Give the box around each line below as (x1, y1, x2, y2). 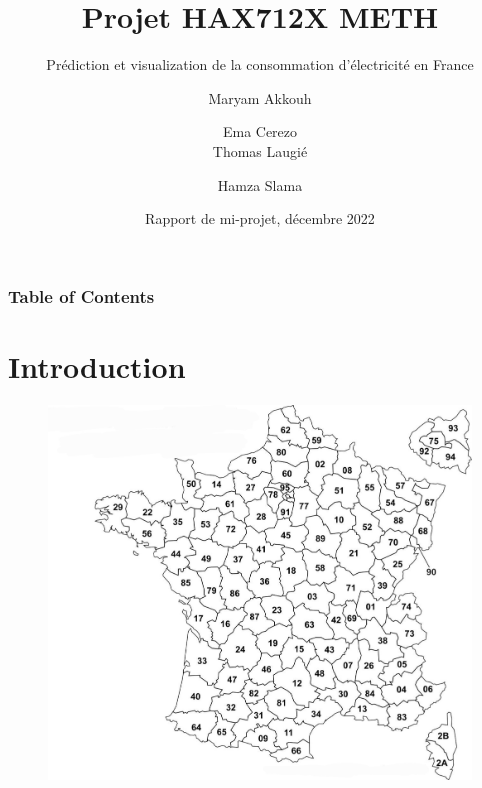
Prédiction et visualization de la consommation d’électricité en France (46, 54, 474, 75)
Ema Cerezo (222, 121, 298, 142)
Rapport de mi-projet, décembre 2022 (145, 208, 375, 229)
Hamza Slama (217, 174, 303, 195)
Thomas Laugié (212, 140, 308, 161)
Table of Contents (8, 283, 155, 308)
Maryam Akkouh (208, 87, 312, 108)
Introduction (8, 345, 186, 386)
